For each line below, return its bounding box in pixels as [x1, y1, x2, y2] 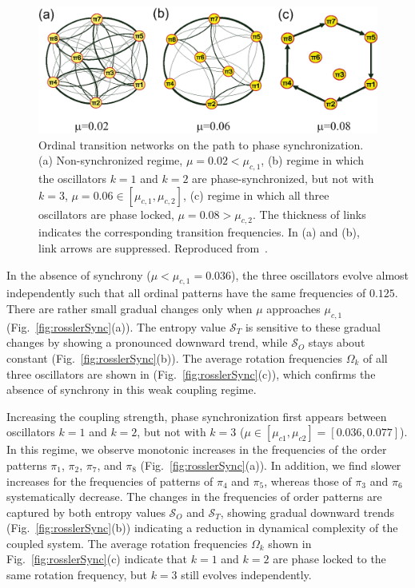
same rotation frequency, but [6, 566, 147, 583]
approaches [266, 300, 321, 316]
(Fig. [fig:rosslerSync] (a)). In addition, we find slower [140, 456, 401, 473]
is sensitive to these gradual [245, 318, 381, 335]
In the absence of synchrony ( [6, 266, 151, 283]
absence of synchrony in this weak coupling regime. [6, 381, 257, 398]
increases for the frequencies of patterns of [6, 472, 213, 489]
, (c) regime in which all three [183, 186, 329, 203]
